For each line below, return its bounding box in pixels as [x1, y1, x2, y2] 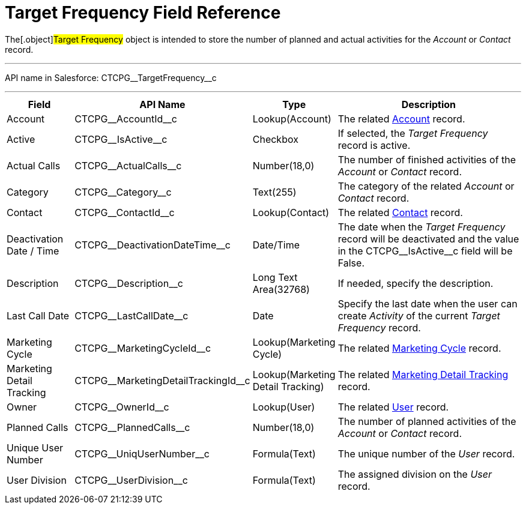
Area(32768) [252, 283, 310, 295]
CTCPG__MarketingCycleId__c [74, 342, 211, 354]
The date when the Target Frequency [337, 220, 506, 233]
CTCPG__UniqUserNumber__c [74, 447, 210, 460]
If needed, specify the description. [337, 277, 494, 289]
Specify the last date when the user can [337, 297, 518, 310]
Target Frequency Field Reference [5, 2, 281, 23]
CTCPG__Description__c [74, 277, 183, 289]
